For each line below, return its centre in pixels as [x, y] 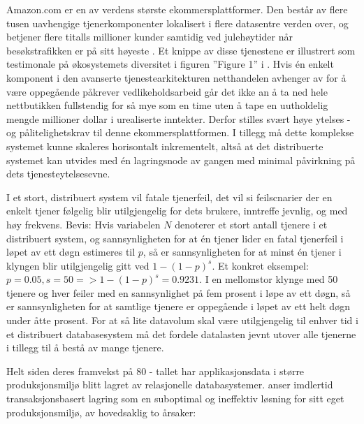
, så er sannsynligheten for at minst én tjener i [242, 252]
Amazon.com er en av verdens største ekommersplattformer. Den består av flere [177, 9]
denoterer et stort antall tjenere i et [251, 224]
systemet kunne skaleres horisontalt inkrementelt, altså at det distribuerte [165, 146]
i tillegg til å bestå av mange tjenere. [85, 348]
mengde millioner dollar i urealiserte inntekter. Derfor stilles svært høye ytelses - [179, 118]
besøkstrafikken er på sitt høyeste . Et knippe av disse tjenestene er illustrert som [181, 50]
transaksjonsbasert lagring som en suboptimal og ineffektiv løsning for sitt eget [175, 399]
